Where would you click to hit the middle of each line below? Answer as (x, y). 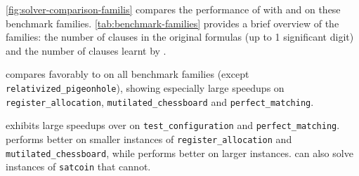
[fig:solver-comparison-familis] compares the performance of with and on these (173, 9)
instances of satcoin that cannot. (78, 167)
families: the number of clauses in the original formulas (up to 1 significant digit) (180, 37)
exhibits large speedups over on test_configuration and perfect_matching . (173, 125)
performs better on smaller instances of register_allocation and (149, 138)
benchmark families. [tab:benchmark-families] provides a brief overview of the (172, 23)
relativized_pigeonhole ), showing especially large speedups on (145, 87)
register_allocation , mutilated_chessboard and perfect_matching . (160, 101)
